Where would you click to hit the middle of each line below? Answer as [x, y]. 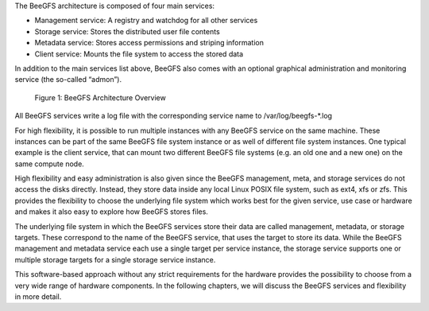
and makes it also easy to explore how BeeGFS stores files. [111, 212]
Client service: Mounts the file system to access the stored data [139, 54]
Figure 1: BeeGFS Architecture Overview [100, 97]
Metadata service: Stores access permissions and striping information [149, 43]
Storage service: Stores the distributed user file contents [127, 31]
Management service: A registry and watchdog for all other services [146, 21]
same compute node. [50, 164]
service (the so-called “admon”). [68, 80]
